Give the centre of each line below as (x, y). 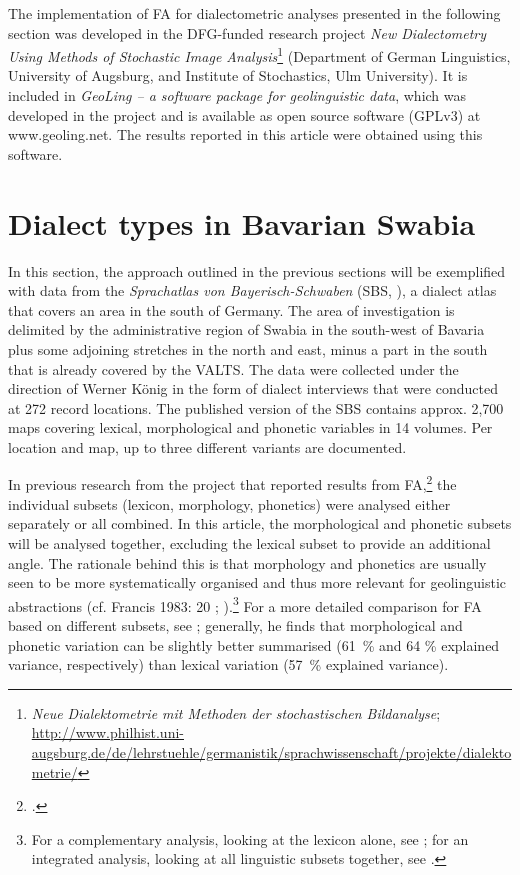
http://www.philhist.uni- (107, 732)
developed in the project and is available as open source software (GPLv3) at (244, 114)
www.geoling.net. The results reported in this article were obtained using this (245, 134)
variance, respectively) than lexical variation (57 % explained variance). (228, 664)
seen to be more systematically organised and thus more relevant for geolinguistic (257, 582)
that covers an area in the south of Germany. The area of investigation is (231, 309)
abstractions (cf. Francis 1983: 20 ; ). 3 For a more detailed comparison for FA (245, 604)
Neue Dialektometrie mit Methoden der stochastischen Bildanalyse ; (236, 712)
